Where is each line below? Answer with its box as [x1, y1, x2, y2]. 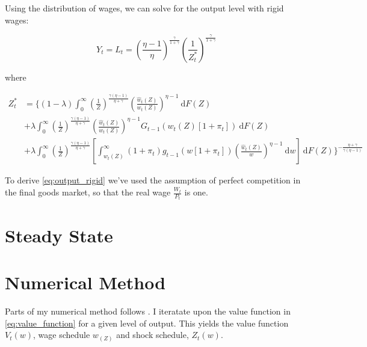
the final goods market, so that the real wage [5, 186, 171, 198]
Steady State [5, 223, 113, 247]
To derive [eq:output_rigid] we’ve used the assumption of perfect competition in [5, 174, 301, 186]
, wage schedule [33, 328, 90, 341]
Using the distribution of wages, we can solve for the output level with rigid [5, 2, 284, 14]
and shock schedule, [116, 328, 189, 341]
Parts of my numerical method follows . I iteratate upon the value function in [5, 304, 291, 317]
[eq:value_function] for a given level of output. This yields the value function [5, 316, 289, 329]
